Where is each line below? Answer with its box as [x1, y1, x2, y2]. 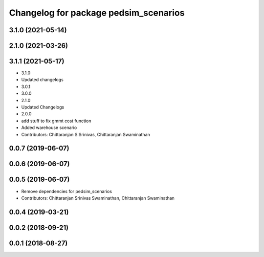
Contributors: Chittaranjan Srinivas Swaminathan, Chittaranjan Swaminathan [21, 195, 175, 201]
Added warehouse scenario [21, 125, 77, 130]
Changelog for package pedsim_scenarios [9, 7, 185, 18]
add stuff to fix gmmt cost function [21, 118, 91, 124]
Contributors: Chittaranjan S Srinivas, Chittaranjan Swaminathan [21, 131, 150, 137]
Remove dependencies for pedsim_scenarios [21, 188, 112, 194]
